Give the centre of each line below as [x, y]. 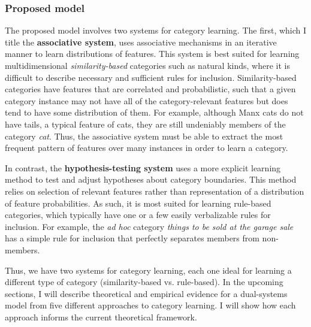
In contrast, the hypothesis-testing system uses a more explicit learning [143, 167]
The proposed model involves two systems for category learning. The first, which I [156, 30]
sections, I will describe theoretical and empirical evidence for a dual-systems [146, 293]
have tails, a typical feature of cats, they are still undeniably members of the [145, 124]
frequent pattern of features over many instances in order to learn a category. [147, 148]
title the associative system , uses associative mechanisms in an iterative [141, 42]
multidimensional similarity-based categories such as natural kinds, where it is [147, 65]
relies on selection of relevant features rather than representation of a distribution [155, 191]
